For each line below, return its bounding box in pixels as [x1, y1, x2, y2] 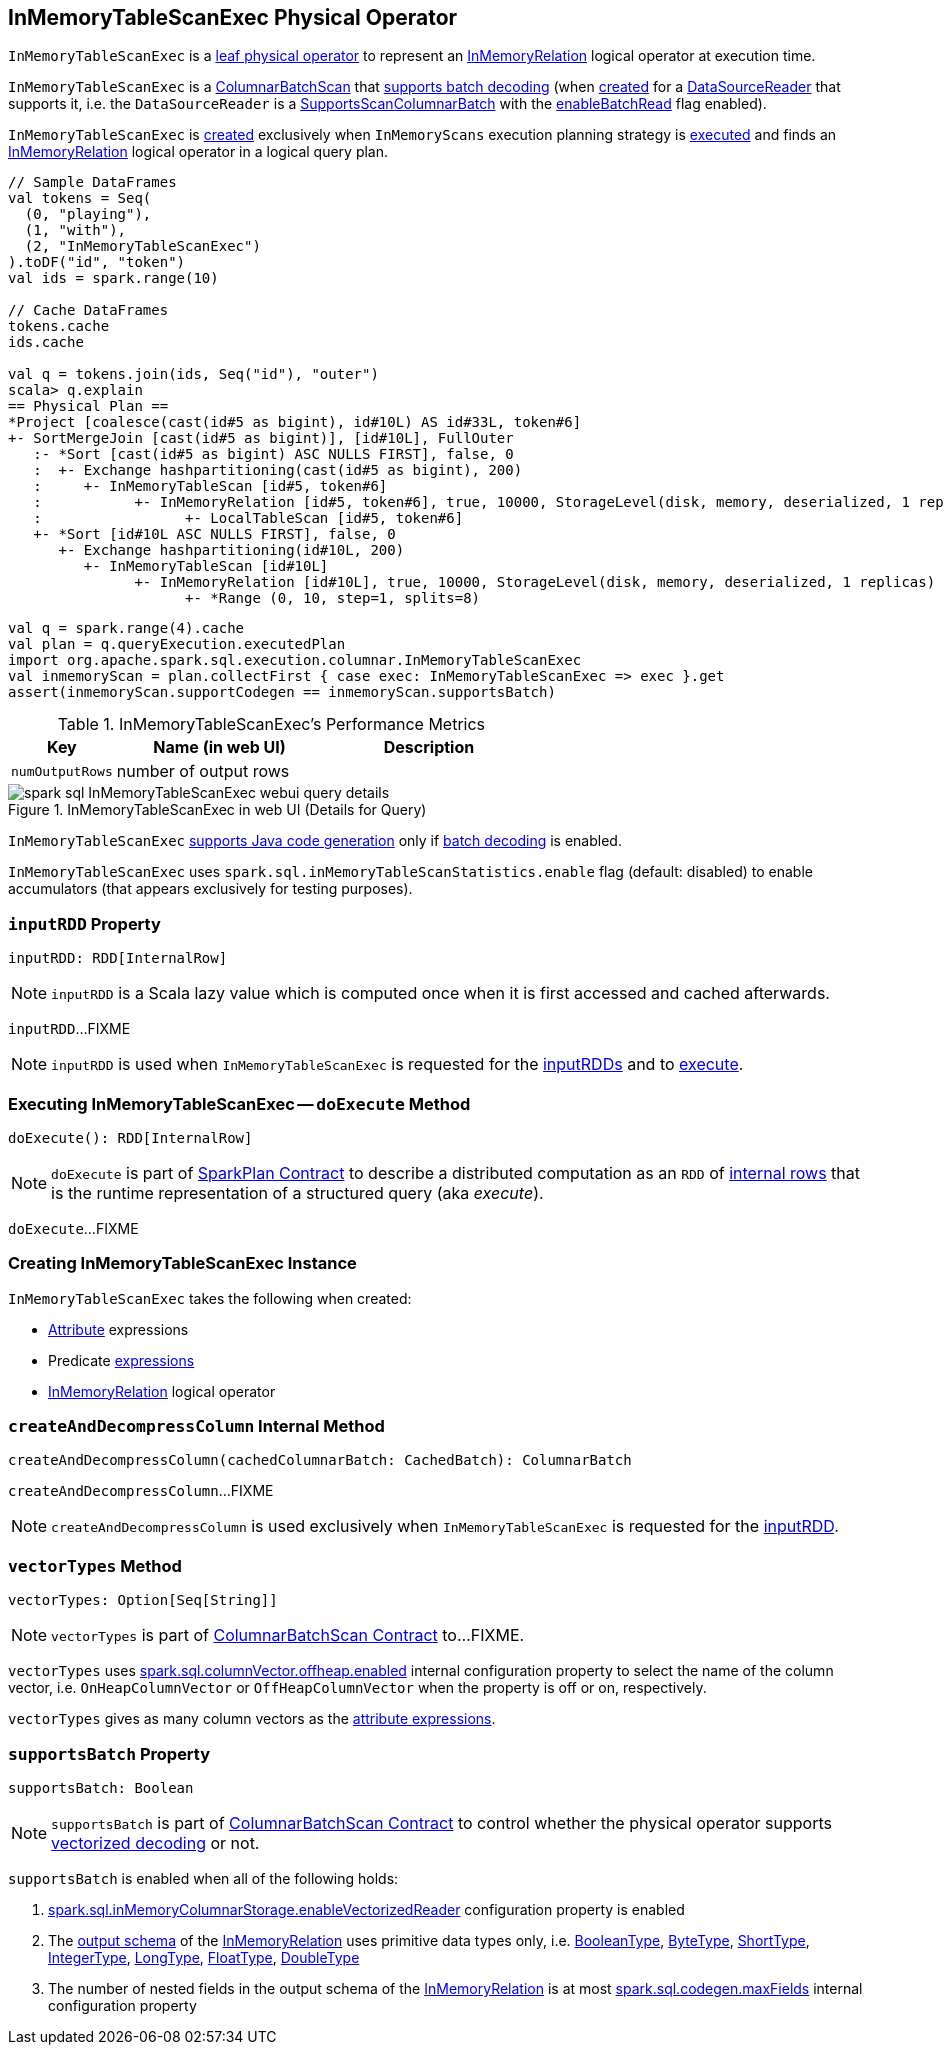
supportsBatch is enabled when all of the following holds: [8, 1869, 399, 1887]
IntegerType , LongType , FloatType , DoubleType [48, 1948, 360, 1966]
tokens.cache [8, 318, 110, 335]
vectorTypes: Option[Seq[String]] [8, 1592, 278, 1609]
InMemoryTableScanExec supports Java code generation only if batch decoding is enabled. [8, 832, 622, 850]
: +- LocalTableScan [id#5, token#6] [33, 510, 464, 527]
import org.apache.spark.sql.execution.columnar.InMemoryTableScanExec [8, 652, 582, 669]
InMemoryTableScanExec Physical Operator [8, 5, 458, 30]
